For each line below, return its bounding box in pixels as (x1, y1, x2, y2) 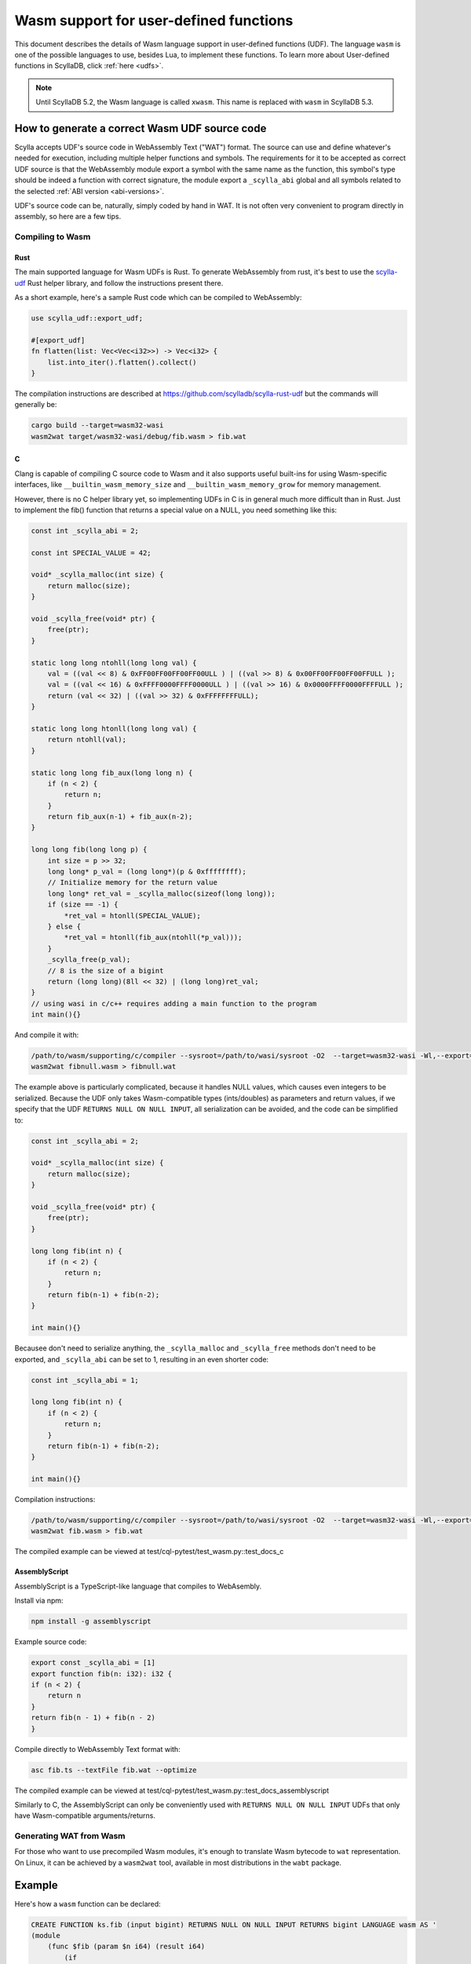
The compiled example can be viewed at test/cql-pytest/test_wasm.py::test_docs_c (14, 1547, 284, 1556)
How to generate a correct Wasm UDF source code (14, 122, 267, 135)
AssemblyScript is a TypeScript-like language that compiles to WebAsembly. (14, 1581, 262, 1591)
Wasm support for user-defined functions (14, 12, 294, 29)
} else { (47, 922, 82, 931)
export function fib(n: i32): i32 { (31, 1669, 173, 1678)
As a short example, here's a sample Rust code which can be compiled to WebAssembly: (14, 293, 302, 302)
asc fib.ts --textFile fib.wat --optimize (31, 1765, 197, 1775)
